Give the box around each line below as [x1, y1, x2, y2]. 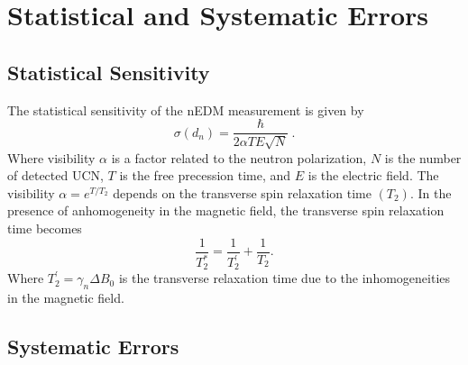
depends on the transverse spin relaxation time [113, 183, 372, 202]
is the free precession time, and [119, 166, 291, 185]
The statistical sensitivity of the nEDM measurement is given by [7, 100, 364, 119]
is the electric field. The [307, 166, 439, 185]
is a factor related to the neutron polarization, [111, 148, 367, 167]
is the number [384, 148, 462, 167]
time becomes [7, 219, 82, 237]
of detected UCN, [7, 166, 104, 185]
